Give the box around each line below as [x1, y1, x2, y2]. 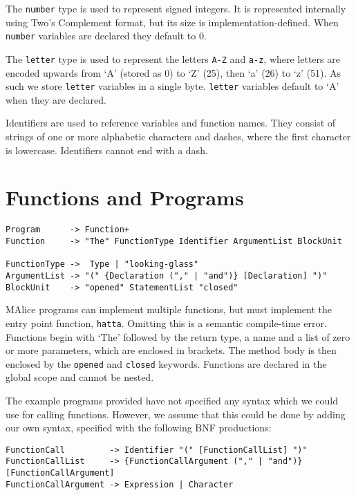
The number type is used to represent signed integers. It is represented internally [6, 1, 346, 15]
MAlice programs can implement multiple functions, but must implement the [6, 302, 332, 317]
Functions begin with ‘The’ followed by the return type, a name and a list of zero [6, 329, 350, 344]
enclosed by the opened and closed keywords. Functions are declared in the [6, 356, 327, 371]
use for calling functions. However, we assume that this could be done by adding [6, 407, 346, 421]
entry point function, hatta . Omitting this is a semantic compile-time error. [6, 315, 327, 330]
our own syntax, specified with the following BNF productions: [6, 420, 272, 435]
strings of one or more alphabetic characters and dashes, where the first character [6, 129, 351, 143]
